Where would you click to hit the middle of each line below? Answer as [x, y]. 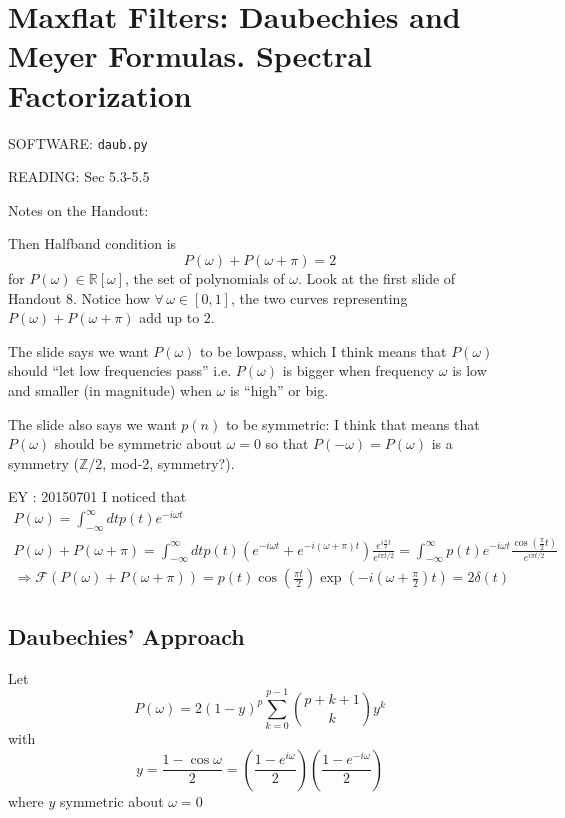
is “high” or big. [279, 389]
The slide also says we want [92, 423]
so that [287, 443]
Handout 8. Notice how [79, 297]
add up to [169, 317]
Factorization [100, 94]
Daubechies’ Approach [126, 635]
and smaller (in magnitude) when [110, 389]
